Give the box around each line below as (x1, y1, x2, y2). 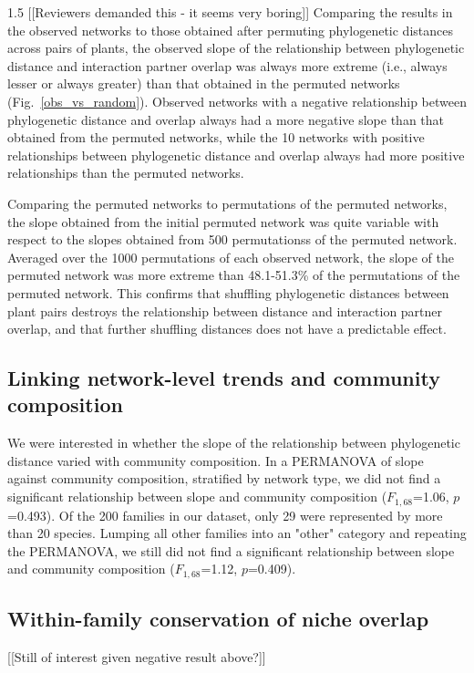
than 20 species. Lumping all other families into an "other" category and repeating (7, 523, 467, 543)
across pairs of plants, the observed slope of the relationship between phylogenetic (7, 38, 465, 57)
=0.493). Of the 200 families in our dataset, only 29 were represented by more (7, 505, 443, 524)
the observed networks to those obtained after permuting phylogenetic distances (7, 20, 453, 39)
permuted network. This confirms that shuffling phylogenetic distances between (7, 283, 449, 302)
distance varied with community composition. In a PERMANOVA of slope (7, 450, 424, 470)
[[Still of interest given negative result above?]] (7, 647, 266, 666)
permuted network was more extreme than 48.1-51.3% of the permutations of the (7, 265, 460, 285)
